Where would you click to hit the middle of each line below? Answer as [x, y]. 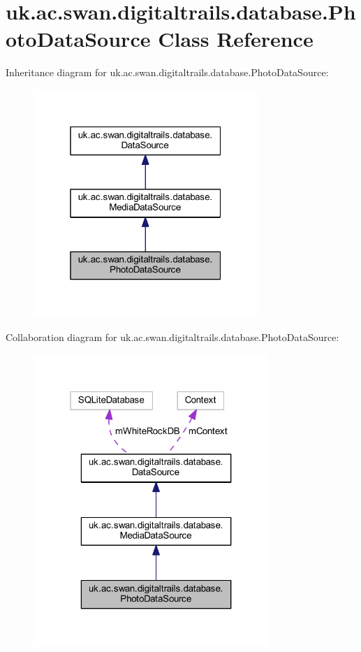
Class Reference [236, 39]
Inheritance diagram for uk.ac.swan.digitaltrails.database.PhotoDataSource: [167, 72]
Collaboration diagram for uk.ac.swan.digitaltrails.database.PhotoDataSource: [172, 336]
